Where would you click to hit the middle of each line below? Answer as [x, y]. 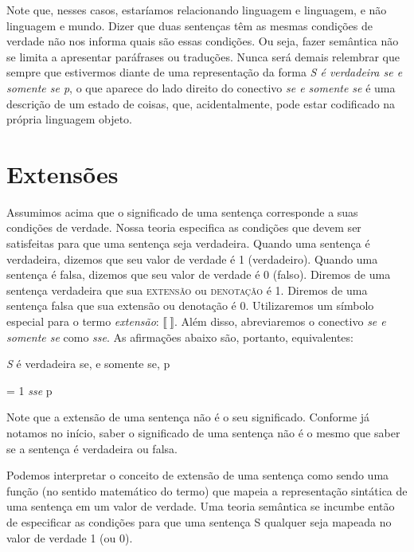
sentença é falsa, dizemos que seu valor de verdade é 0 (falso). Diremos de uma [199, 274]
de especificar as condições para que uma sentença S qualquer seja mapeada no [199, 521]
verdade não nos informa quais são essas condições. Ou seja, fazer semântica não [203, 41]
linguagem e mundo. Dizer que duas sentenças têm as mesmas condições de [189, 25]
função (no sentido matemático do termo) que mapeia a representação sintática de [207, 490]
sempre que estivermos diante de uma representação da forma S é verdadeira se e [205, 72]
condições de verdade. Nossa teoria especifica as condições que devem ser [184, 227]
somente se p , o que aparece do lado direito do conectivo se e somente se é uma [201, 87]
